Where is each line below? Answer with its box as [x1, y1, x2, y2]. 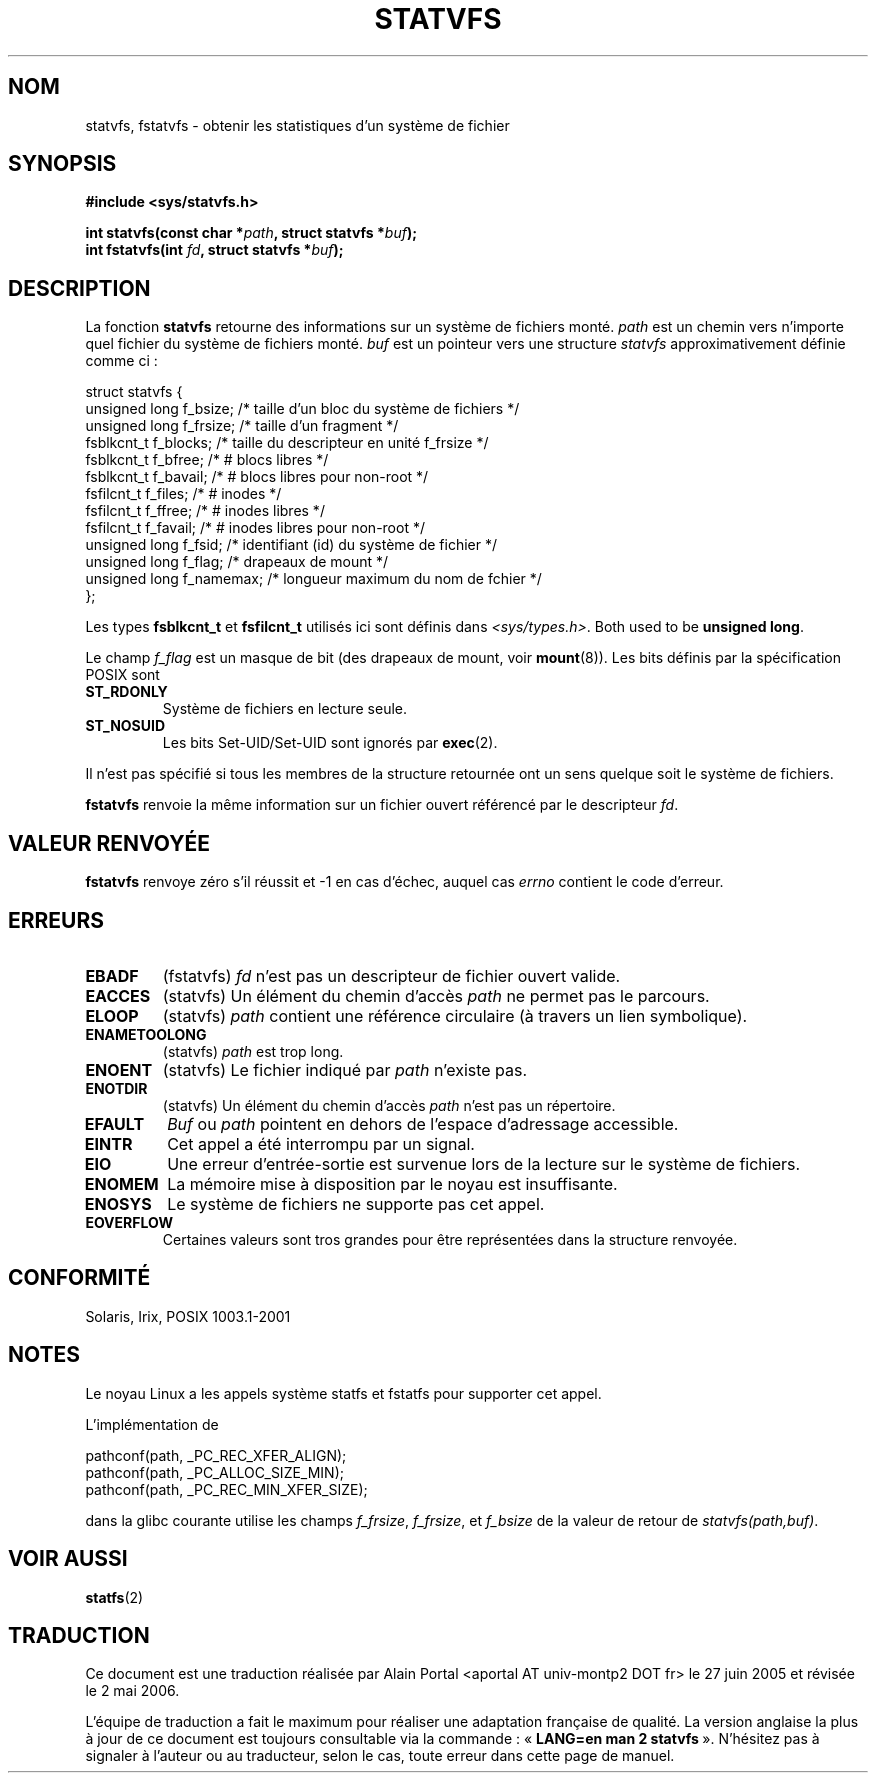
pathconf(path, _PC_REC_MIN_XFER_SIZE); [85, 1480, 368, 1498]
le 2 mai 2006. [85, 1682, 180, 1700]
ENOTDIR [85, 1079, 148, 1097]
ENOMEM [84, 1173, 159, 1194]
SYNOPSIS [8, 151, 117, 177]
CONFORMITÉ [8, 1265, 151, 1291]
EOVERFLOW [85, 1213, 173, 1231]
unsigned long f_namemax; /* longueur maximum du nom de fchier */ [85, 570, 542, 588]
